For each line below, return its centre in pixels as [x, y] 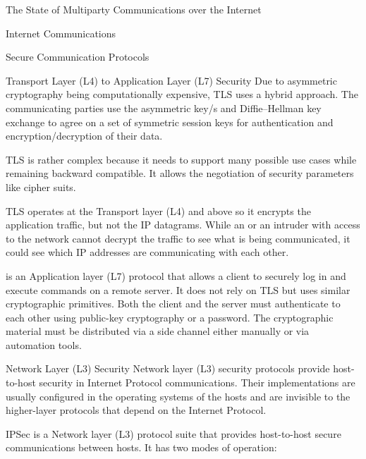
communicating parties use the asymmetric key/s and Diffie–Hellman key [164, 108]
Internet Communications [61, 33]
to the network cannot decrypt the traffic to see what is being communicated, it [178, 238]
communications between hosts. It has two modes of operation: [141, 447]
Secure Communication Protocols [78, 57]
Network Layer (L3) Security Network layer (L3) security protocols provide [168, 368]
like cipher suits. [41, 186]
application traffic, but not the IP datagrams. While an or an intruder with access [183, 225]
